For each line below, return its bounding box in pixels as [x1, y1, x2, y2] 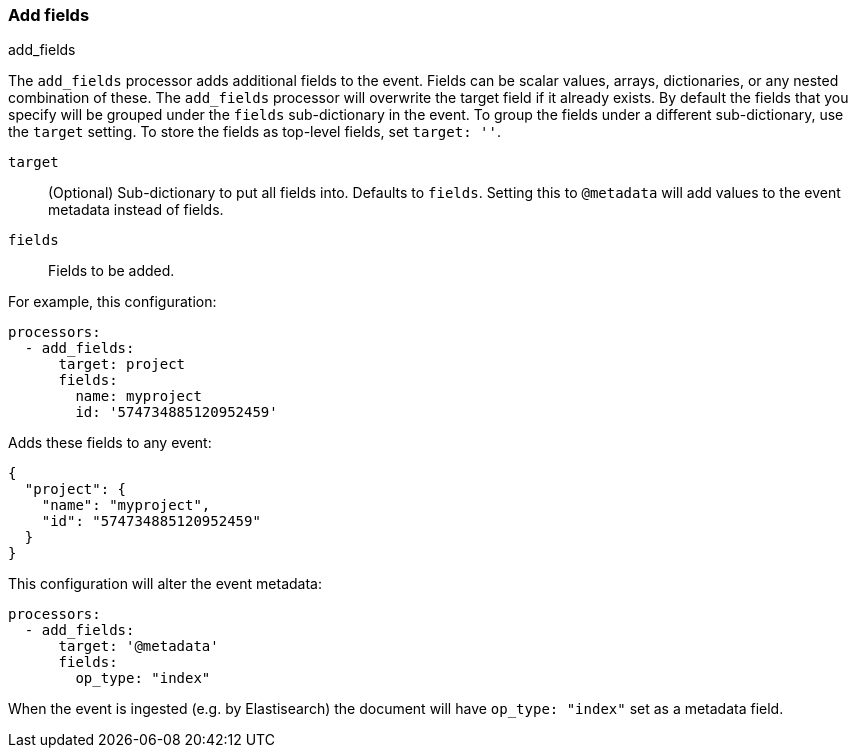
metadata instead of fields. [48, 201, 224, 219]
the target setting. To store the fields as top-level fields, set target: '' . [8, 123, 501, 141]
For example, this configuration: [8, 293, 217, 311]
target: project [58, 356, 186, 373]
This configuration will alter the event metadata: [8, 575, 322, 593]
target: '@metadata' [58, 638, 219, 655]
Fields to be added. [48, 262, 175, 280]
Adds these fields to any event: [8, 434, 212, 452]
